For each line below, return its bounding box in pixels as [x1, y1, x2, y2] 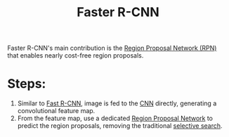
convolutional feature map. [17, 107, 96, 115]
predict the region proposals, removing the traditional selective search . [17, 122, 223, 130]
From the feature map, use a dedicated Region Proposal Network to [17, 114, 213, 123]
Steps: [7, 76, 46, 92]
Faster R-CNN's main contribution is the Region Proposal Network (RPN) [7, 44, 217, 53]
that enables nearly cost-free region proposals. [7, 51, 144, 60]
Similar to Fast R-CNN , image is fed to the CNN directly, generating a [17, 99, 217, 107]
